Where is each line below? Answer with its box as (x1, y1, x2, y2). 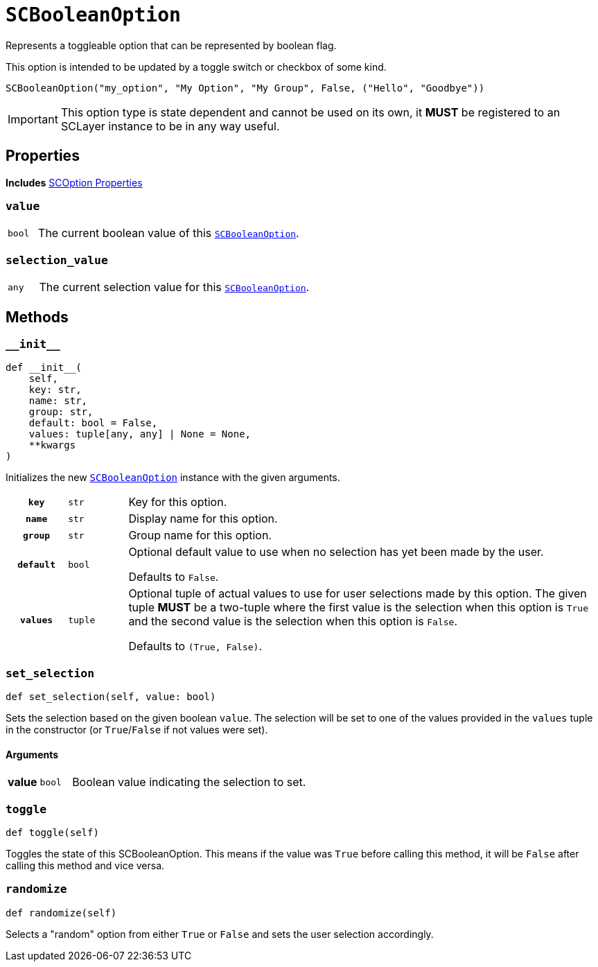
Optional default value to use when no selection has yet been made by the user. (128, 545, 544, 559)
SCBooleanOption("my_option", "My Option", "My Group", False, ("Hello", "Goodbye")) (6, 82, 485, 94)
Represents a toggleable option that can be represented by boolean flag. (6, 39, 337, 51)
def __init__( (6, 362, 82, 374)
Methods (6, 308, 69, 326)
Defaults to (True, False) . (128, 639, 263, 654)
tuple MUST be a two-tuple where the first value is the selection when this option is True (128, 600, 588, 615)
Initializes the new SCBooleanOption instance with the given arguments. (6, 471, 340, 484)
